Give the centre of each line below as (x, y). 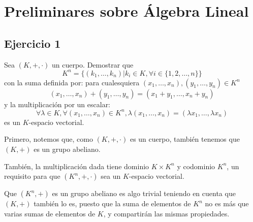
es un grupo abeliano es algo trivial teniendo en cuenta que (144, 193)
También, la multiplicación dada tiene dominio (77, 166)
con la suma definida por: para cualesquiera (72, 82)
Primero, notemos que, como (49, 139)
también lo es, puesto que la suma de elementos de (112, 203)
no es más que (227, 203)
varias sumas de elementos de (50, 213)
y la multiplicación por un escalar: (57, 104)
